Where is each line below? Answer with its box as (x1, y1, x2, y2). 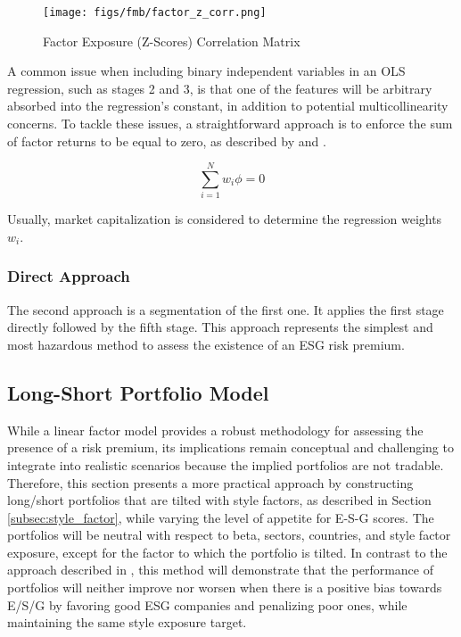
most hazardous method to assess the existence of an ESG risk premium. (7, 335, 405, 353)
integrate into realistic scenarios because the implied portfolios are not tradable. (7, 455, 444, 474)
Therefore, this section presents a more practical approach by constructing (7, 473, 414, 492)
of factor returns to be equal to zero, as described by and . (7, 131, 326, 150)
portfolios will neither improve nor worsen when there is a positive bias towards (7, 578, 442, 597)
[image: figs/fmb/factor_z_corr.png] (43, 6, 267, 19)
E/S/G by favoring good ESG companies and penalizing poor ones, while (7, 595, 407, 614)
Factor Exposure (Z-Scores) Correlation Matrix (43, 31, 300, 50)
